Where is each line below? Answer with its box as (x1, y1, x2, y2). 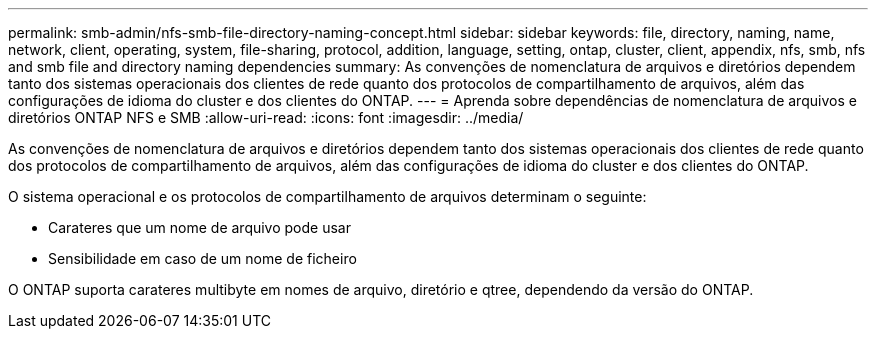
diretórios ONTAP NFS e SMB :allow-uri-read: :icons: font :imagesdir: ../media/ (8, 109, 524, 126)
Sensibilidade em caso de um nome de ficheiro (48, 250, 357, 267)
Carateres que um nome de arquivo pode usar (48, 219, 351, 236)
